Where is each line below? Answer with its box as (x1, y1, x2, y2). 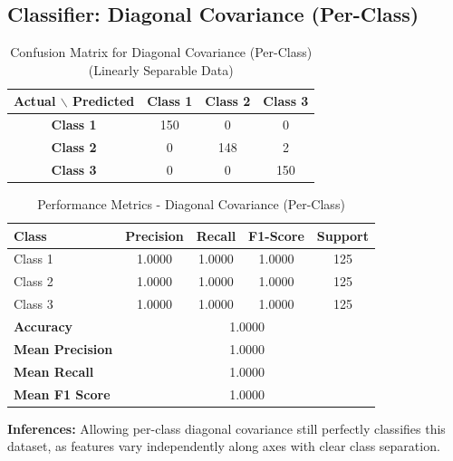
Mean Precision (14, 339, 113, 358)
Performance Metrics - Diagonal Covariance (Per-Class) (37, 195, 345, 214)
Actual (14, 91, 56, 110)
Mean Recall (14, 361, 94, 380)
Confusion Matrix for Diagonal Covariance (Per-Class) (10, 43, 313, 62)
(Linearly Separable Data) (88, 60, 234, 79)
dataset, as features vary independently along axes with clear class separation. (7, 437, 440, 456)
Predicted (72, 91, 135, 110)
